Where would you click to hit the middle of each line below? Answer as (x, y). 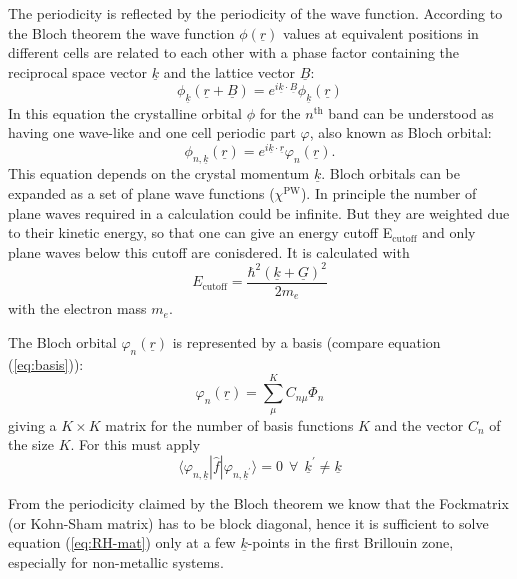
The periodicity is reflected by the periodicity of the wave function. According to (255, 13)
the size (31, 444)
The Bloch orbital (62, 342)
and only (449, 232)
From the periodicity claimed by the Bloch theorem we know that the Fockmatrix (258, 503)
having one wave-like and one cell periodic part (152, 132)
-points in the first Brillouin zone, (350, 542)
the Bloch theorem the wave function (121, 32)
